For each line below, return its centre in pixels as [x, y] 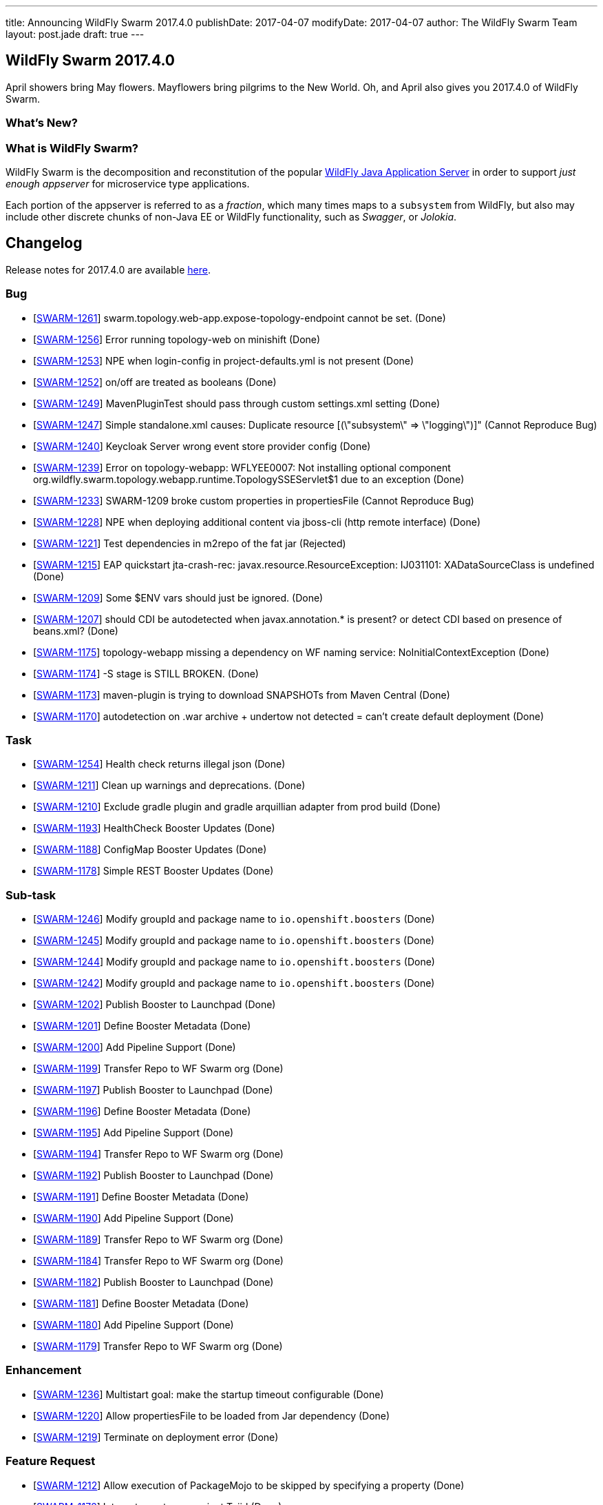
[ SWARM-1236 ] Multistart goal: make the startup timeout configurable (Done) [209, 1394]
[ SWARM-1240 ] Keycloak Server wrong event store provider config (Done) [202, 446]
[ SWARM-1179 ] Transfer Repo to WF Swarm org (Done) [158, 1347]
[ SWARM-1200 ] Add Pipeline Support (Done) [135, 1047]
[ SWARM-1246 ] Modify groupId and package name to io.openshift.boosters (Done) [234, 919]
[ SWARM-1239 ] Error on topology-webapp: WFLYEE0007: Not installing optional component [242, 467]
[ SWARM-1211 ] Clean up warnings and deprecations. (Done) [169, 786]
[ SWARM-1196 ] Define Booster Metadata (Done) [142, 1112]
